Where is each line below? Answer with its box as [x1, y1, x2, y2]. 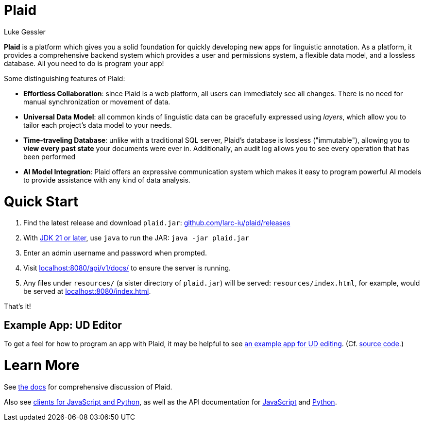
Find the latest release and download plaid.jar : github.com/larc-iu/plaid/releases [23, 219, 290, 227]
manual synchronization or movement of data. [23, 97, 170, 106]
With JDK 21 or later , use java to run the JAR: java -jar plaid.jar [23, 234, 249, 242]
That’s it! [4, 302, 31, 311]
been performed [23, 152, 75, 161]
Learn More [4, 357, 80, 374]
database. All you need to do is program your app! [4, 59, 164, 68]
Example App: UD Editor [4, 319, 122, 331]
